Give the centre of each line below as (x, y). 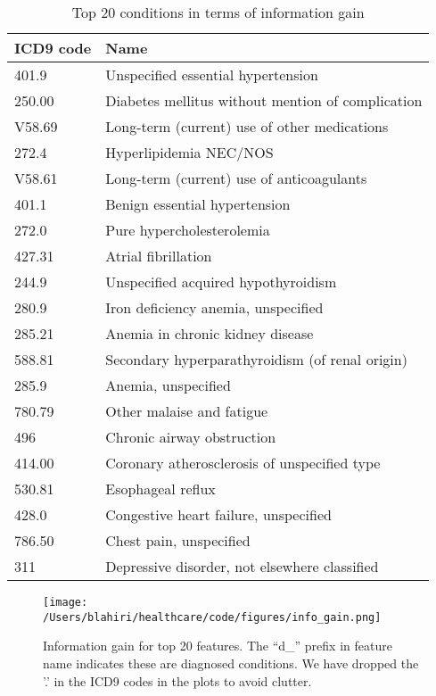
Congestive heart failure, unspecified (218, 514)
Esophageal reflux (160, 489)
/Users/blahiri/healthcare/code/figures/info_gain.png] (212, 617)
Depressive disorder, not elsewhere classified (242, 566)
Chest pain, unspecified (178, 540)
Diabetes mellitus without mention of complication (264, 100)
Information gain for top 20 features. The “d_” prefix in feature (218, 646)
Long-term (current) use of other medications (247, 126)
